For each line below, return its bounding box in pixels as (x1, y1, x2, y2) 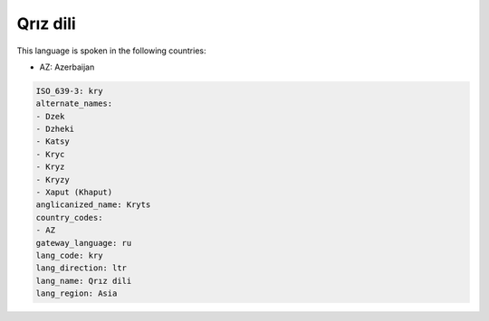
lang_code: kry (35, 250, 103, 260)
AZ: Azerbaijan (39, 61, 95, 72)
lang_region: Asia (35, 288, 118, 298)
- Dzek (35, 111, 65, 121)
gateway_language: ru (35, 238, 132, 248)
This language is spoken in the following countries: (16, 45, 206, 56)
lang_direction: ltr (35, 263, 127, 273)
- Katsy (35, 137, 70, 146)
